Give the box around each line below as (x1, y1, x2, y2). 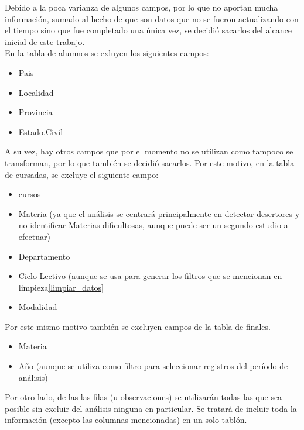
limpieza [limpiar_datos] (18, 281, 104, 293)
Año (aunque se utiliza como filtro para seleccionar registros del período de (18, 360, 288, 372)
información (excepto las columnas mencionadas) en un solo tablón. (5, 414, 247, 426)
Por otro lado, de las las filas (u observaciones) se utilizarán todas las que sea (5, 391, 282, 403)
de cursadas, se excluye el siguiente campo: (5, 168, 159, 180)
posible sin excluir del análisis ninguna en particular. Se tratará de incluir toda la (5, 402, 297, 414)
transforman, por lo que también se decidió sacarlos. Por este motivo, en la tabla (5, 156, 295, 168)
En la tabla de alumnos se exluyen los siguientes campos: (5, 47, 209, 59)
